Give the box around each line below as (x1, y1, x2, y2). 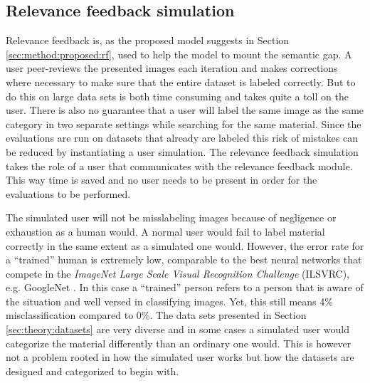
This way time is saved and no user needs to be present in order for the (6, 172, 317, 187)
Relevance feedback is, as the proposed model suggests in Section (6, 33, 290, 48)
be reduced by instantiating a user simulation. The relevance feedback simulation (6, 144, 359, 159)
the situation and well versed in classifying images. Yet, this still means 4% (6, 293, 333, 308)
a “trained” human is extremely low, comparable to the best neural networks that (6, 252, 362, 267)
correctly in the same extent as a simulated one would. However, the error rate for (6, 238, 364, 253)
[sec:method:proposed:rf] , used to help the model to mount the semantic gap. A (6, 46, 352, 61)
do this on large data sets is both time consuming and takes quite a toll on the (6, 88, 349, 103)
